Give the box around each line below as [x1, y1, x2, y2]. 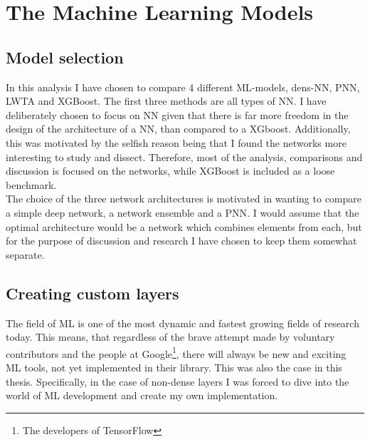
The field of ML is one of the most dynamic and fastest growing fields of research [6, 315, 359, 330]
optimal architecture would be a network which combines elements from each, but [6, 219, 362, 234]
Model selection [6, 46, 124, 68]
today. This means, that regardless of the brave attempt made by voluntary [6, 329, 335, 344]
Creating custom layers [6, 282, 179, 304]
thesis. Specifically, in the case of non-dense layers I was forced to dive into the [6, 374, 349, 389]
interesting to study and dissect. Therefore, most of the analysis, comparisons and [6, 149, 363, 164]
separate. [6, 247, 45, 262]
